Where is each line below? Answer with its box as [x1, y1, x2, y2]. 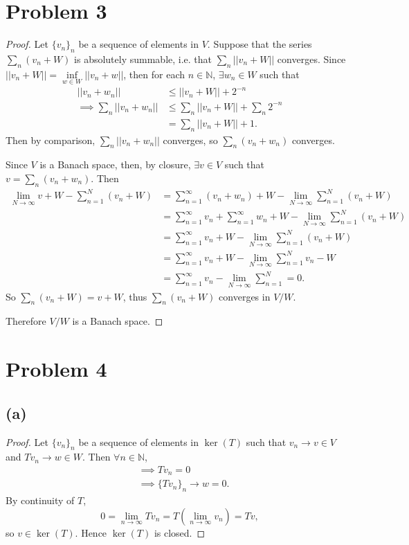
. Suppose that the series [207, 37, 312, 51]
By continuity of [6, 493, 75, 508]
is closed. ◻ [154, 525, 206, 539]
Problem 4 [6, 355, 107, 383]
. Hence [75, 525, 107, 539]
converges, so [163, 132, 218, 147]
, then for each [123, 66, 185, 81]
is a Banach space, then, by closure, [39, 157, 191, 172]
